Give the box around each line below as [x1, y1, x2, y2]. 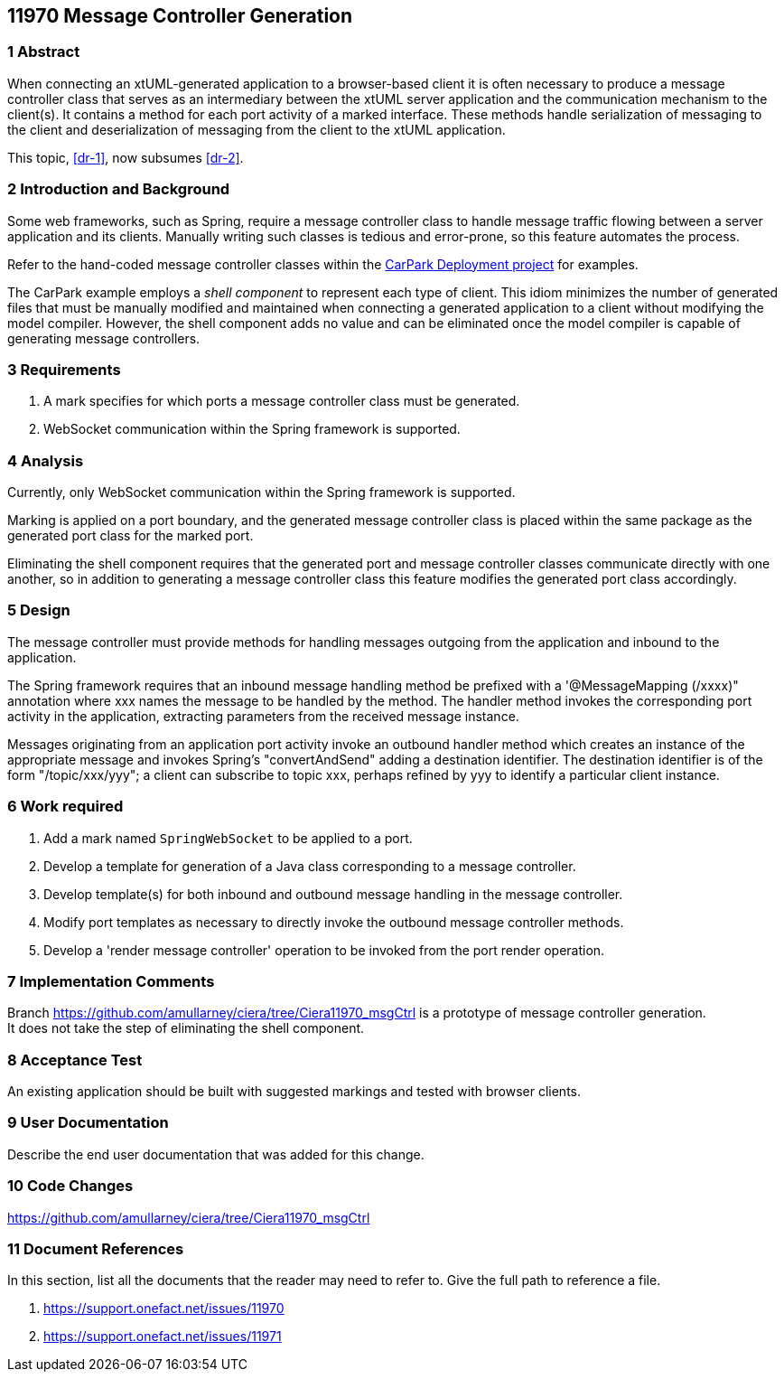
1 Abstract [7, 42, 80, 61]
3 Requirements [7, 360, 121, 379]
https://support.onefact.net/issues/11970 [43, 1300, 285, 1317]
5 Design [7, 601, 70, 620]
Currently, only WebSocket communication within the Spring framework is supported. [7, 484, 516, 501]
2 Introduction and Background [7, 180, 230, 199]
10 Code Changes [7, 1177, 134, 1196]
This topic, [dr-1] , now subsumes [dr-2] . [7, 149, 244, 165]
